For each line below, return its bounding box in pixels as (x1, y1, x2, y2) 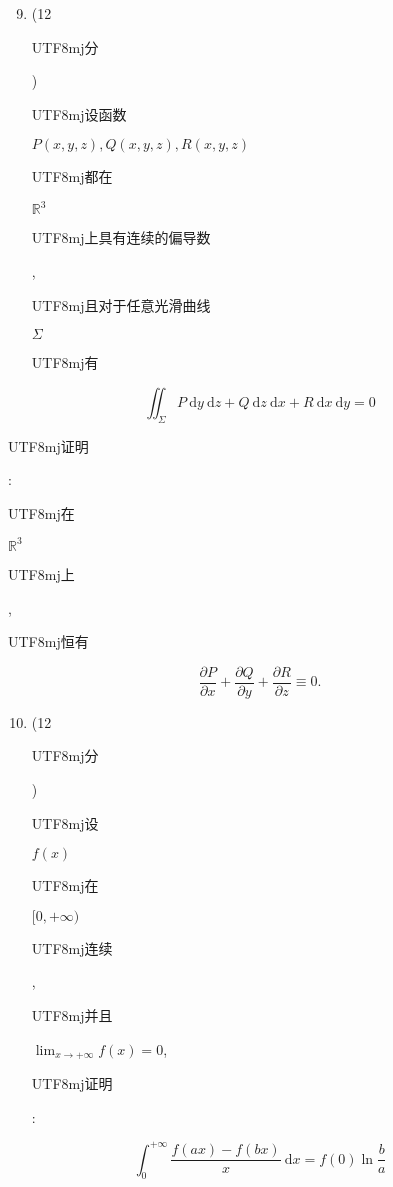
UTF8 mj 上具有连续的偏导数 (31, 227, 211, 248)
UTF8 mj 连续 (31, 937, 113, 958)
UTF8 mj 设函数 (31, 103, 127, 124)
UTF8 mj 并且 (31, 1004, 113, 1025)
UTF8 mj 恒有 (8, 631, 89, 652)
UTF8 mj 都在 (31, 166, 113, 187)
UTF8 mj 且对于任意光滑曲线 (31, 294, 211, 315)
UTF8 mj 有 (31, 352, 99, 373)
